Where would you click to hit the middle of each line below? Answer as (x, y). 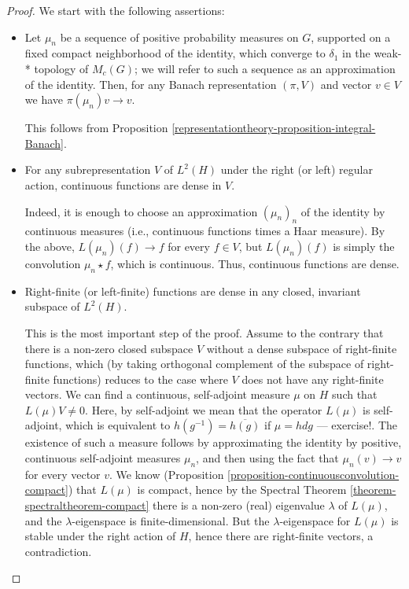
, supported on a (351, 37)
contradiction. (58, 551)
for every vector (63, 474)
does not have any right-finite (313, 379)
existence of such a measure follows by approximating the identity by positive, (213, 442)
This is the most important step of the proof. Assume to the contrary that (204, 332)
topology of (61, 68)
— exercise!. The (357, 425)
